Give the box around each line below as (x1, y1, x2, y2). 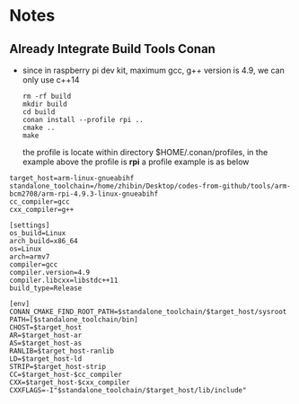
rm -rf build (22, 92, 72, 101)
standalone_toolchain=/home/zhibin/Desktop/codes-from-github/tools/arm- (9, 181, 292, 190)
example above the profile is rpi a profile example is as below (22, 156, 250, 167)
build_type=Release (9, 284, 83, 293)
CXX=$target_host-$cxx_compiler (9, 378, 130, 387)
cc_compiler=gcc (9, 198, 70, 206)
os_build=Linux (9, 229, 66, 238)
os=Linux (9, 244, 42, 253)
